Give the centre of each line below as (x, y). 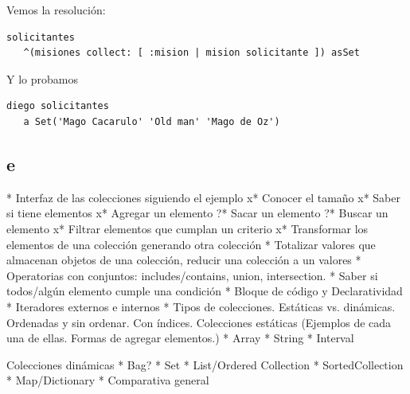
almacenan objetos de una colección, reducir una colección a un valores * (184, 260)
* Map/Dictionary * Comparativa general (108, 380)
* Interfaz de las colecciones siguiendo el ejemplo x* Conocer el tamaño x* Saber (203, 197)
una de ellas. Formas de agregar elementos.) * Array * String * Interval (180, 338)
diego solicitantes (58, 106)
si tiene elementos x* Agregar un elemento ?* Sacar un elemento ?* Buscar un (197, 213)
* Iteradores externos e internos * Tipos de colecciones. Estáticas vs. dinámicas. (201, 306)
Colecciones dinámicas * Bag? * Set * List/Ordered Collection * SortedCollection (205, 364)
